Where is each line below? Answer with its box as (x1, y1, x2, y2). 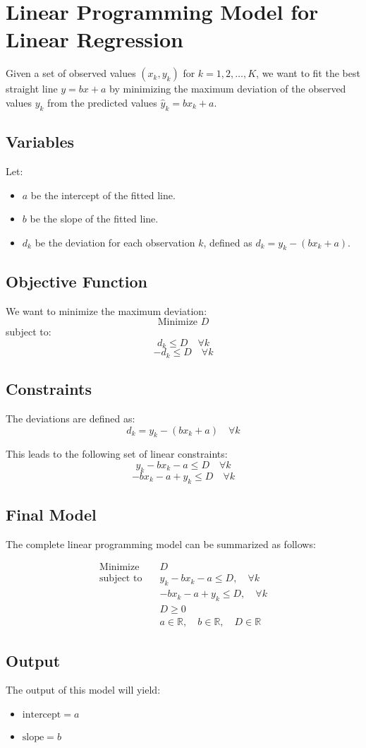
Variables (6, 131, 75, 153)
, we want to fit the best (256, 66, 360, 81)
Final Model (6, 503, 97, 525)
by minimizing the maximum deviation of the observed (109, 81, 346, 96)
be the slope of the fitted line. (30, 211, 159, 226)
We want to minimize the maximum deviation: (6, 303, 207, 318)
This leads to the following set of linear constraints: (6, 446, 228, 461)
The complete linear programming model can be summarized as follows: (6, 536, 316, 551)
